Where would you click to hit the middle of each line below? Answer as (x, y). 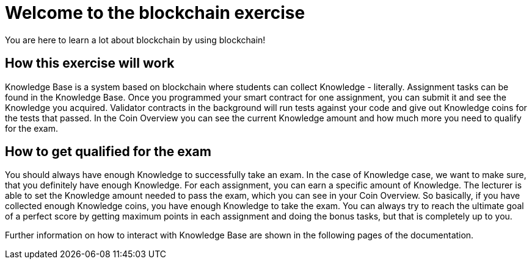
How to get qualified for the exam (108, 152)
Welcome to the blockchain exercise (155, 13)
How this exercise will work (90, 63)
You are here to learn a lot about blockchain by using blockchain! (135, 40)
